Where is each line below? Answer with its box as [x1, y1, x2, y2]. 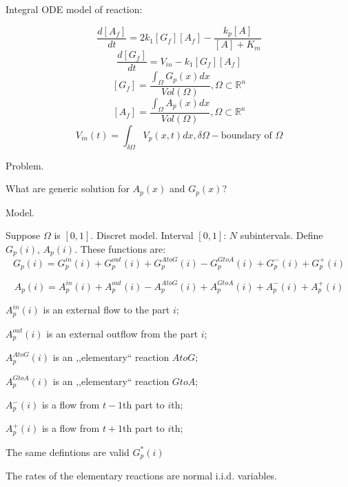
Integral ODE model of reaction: [6, 2, 143, 16]
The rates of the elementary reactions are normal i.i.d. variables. [6, 468, 278, 483]
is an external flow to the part [43, 302, 170, 317]
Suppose [6, 228, 41, 242]
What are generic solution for [6, 181, 130, 196]
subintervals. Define [240, 228, 323, 242]
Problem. [6, 158, 44, 172]
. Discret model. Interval [90, 228, 194, 242]
